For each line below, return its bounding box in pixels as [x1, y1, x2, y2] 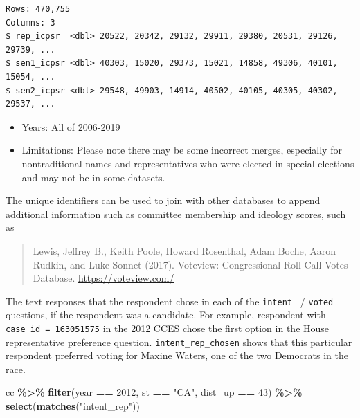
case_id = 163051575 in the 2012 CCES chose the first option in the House [6, 320, 330, 335]
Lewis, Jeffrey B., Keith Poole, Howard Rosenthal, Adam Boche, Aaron [33, 243, 336, 257]
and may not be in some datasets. [21, 170, 165, 184]
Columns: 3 [6, 17, 55, 28]
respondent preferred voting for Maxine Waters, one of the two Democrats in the [6, 348, 348, 363]
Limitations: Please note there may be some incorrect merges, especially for [21, 143, 342, 157]
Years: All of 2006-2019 [21, 119, 120, 134]
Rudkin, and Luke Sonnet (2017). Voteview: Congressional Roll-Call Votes [33, 257, 348, 271]
